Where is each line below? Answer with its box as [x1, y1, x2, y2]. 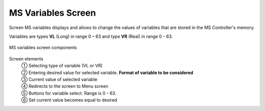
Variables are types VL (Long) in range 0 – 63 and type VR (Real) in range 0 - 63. [9, 33, 173, 39]
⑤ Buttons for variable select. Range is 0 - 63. [21, 90, 116, 96]
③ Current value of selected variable [21, 76, 98, 82]
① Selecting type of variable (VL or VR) [21, 63, 103, 69]
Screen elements [9, 55, 44, 61]
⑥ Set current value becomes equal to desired [21, 97, 117, 103]
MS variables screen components [9, 45, 77, 51]
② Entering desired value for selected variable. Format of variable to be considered [21, 69, 193, 76]
